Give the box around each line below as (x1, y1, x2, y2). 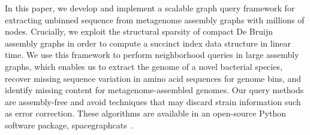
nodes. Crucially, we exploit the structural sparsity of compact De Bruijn (5, 25, 273, 38)
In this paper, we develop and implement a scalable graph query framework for (5, 2, 295, 14)
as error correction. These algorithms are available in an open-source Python (5, 107, 287, 119)
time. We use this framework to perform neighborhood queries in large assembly (5, 48, 299, 61)
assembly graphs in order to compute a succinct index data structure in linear (5, 36, 291, 49)
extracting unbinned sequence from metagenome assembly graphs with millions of (5, 13, 305, 26)
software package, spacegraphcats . (5, 118, 134, 131)
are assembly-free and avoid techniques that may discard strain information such (5, 95, 301, 108)
